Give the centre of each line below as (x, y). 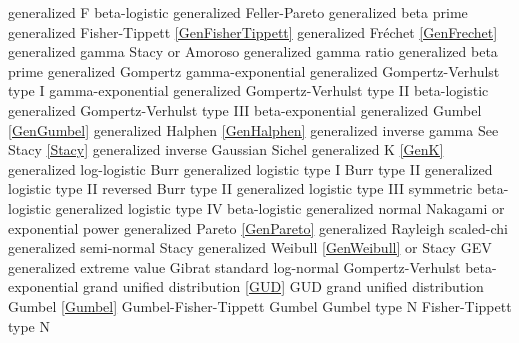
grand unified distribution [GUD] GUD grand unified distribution (283, 286)
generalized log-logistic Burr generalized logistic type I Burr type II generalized (250, 168)
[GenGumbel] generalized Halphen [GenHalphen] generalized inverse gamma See (253, 129)
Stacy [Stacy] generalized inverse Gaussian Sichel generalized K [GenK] (226, 149)
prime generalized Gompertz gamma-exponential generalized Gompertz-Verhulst (254, 70)
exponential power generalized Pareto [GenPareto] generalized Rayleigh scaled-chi (258, 227)
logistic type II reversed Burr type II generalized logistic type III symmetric (240, 188)
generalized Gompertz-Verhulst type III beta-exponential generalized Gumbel (245, 109)
